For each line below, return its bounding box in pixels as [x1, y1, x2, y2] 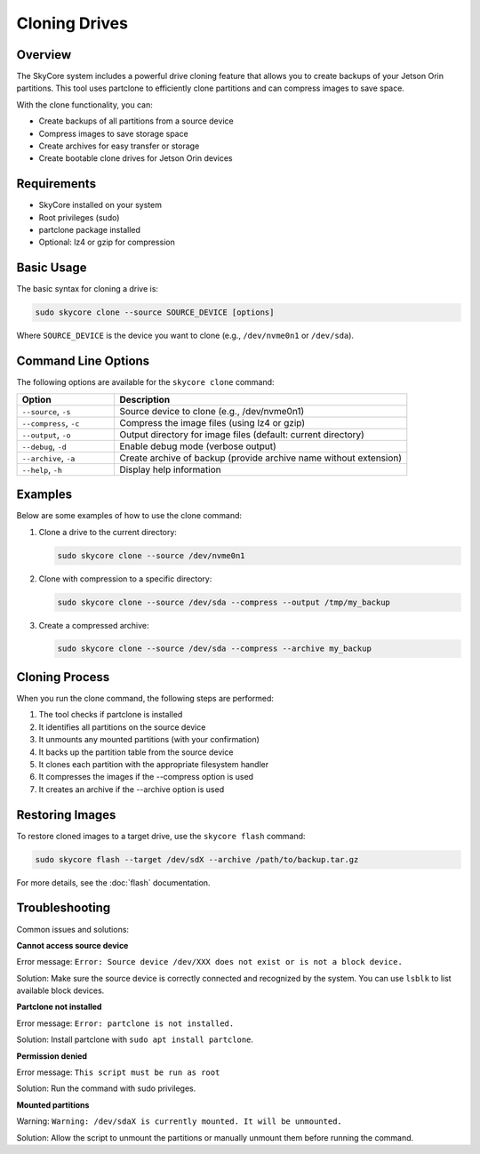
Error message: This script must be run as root [16, 1067, 220, 1078]
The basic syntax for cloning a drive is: [16, 284, 159, 294]
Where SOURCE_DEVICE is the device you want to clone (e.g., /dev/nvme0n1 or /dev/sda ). [16, 330, 355, 341]
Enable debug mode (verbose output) [119, 440, 277, 453]
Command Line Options [16, 354, 150, 369]
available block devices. [16, 985, 105, 996]
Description [119, 393, 171, 405]
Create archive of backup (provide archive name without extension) [119, 452, 403, 464]
